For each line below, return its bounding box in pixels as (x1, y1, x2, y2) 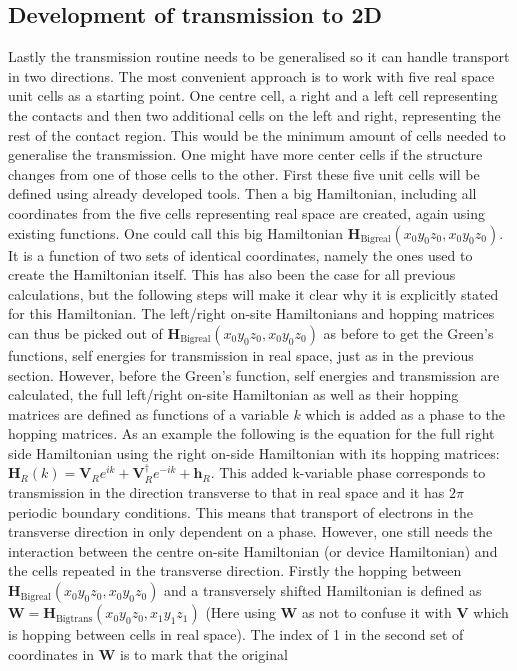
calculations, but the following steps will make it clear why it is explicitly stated (8, 283, 499, 304)
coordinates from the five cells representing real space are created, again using (8, 202, 486, 223)
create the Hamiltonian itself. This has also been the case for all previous (8, 264, 456, 285)
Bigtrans (55, 613, 93, 624)
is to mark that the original (120, 643, 288, 664)
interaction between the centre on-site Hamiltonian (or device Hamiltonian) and (8, 540, 498, 561)
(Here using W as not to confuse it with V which (205, 602, 509, 623)
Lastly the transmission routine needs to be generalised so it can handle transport (8, 46, 510, 67)
